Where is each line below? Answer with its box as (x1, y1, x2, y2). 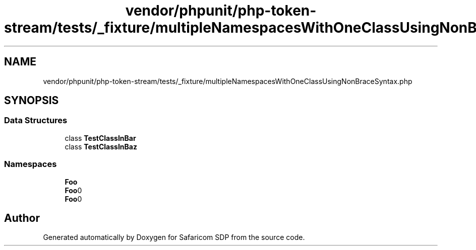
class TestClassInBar (65, 133, 136, 142)
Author (4, 211, 40, 224)
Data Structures (4, 115, 68, 126)
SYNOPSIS (4, 94, 59, 107)
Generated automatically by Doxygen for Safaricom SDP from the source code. (43, 233, 305, 242)
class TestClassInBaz (65, 142, 137, 151)
